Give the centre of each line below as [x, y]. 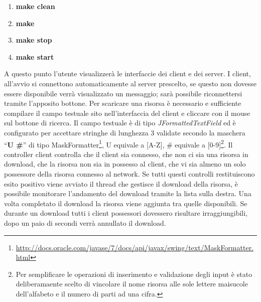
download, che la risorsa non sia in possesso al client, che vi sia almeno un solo [125, 164]
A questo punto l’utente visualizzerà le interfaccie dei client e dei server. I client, [127, 73]
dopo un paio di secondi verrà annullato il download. [85, 222]
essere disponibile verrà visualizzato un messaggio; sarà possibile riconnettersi [123, 93]
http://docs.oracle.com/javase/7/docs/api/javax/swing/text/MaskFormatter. [135, 247]
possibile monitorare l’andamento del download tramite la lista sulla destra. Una [128, 193]
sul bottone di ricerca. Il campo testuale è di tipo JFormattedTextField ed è [120, 123]
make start [35, 56]
